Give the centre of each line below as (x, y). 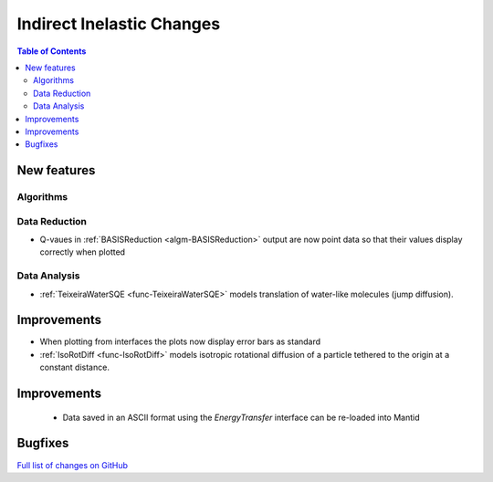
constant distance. (74, 367)
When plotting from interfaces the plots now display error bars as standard (180, 341)
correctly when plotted (83, 252)
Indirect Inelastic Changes (119, 24)
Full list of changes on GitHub (72, 465)
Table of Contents (52, 51)
